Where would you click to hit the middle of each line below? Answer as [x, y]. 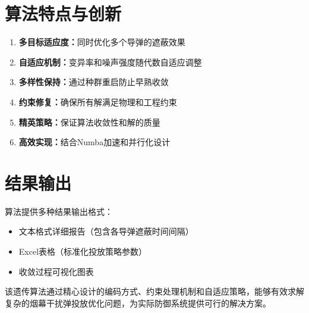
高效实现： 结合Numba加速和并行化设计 [94, 142]
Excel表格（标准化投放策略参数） [83, 251]
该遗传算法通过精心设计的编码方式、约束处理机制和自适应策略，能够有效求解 [154, 291]
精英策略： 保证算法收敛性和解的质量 [89, 122]
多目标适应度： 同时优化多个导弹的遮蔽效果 [102, 42]
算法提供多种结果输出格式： [59, 211]
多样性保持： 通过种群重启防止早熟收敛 [94, 82]
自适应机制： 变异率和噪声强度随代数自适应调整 [110, 62]
